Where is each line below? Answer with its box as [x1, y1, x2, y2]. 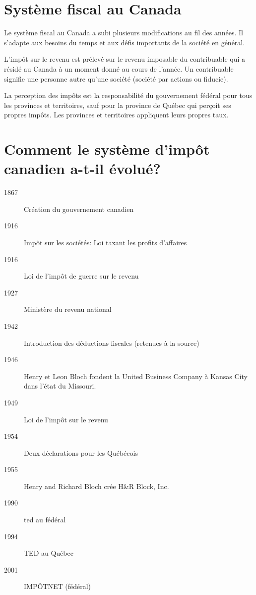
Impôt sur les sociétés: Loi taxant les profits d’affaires [24, 237, 187, 247]
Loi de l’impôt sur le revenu [24, 414, 108, 424]
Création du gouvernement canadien [24, 203, 134, 214]
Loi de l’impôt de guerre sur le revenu [24, 271, 139, 281]
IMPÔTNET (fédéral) [24, 581, 91, 592]
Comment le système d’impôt [4, 139, 210, 159]
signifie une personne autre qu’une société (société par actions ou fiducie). [4, 73, 228, 84]
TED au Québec [24, 548, 73, 558]
